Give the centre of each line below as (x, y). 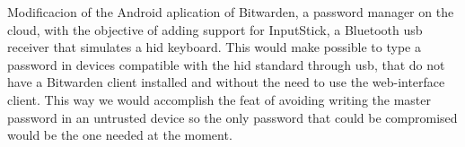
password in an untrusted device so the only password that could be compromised (232, 117)
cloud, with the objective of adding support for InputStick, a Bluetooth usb (215, 29)
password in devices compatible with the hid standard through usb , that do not (226, 64)
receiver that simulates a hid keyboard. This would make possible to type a (214, 47)
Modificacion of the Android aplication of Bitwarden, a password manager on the (231, 12)
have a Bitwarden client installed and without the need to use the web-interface (226, 82)
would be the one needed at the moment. (120, 135)
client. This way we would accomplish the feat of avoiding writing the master (219, 99)
